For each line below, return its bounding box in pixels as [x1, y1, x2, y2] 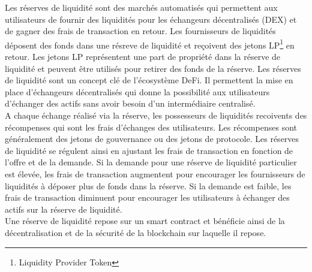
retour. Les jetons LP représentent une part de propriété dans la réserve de [5, 50, 281, 63]
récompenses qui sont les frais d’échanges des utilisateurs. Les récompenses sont [5, 120, 297, 133]
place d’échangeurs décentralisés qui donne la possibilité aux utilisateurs [5, 85, 270, 98]
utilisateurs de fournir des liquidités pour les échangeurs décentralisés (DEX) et [5, 13, 297, 25]
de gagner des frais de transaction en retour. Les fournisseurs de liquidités [5, 25, 276, 37]
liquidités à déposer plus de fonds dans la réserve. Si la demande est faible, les [5, 179, 292, 192]
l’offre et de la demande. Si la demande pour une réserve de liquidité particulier [5, 156, 297, 168]
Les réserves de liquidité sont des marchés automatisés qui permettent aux [5, 1, 278, 13]
